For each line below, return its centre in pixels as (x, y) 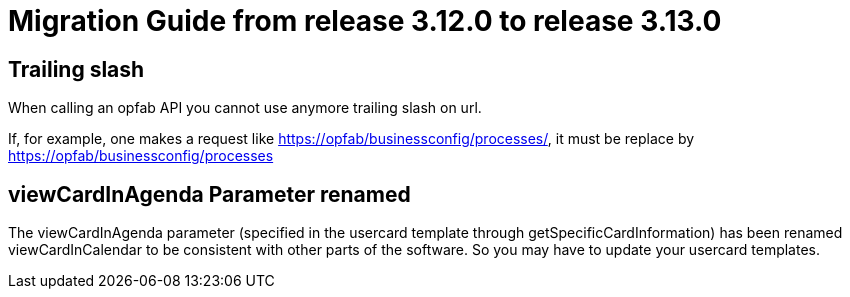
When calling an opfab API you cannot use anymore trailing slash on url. (245, 108)
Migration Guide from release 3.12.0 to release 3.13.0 (365, 21)
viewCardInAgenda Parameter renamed (209, 194)
